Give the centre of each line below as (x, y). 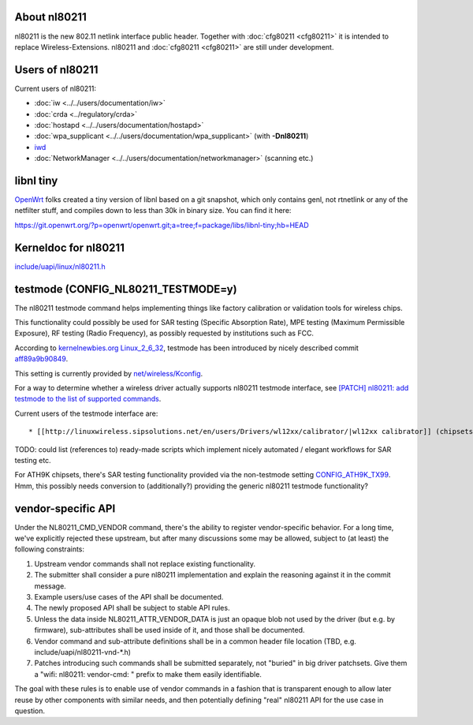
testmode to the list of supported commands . (88, 399)
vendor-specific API (65, 508)
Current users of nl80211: (56, 88)
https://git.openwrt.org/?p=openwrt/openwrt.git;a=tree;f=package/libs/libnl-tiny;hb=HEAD (162, 225)
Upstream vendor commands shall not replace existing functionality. (145, 563)
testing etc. (33, 460)
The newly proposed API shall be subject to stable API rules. (132, 608)
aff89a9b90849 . (41, 359)
